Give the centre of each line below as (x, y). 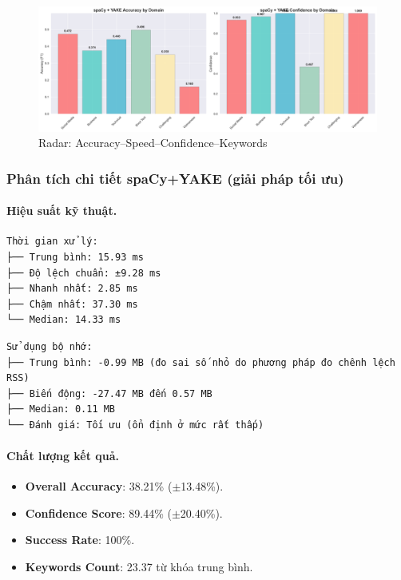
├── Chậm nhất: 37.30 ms (72, 304)
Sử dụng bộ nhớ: (50, 346)
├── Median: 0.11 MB (61, 409)
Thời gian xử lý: (52, 242)
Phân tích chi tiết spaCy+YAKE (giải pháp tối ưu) (175, 178)
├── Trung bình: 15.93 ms (75, 257)
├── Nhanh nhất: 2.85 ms (72, 289)
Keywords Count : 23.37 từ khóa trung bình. (139, 567)
